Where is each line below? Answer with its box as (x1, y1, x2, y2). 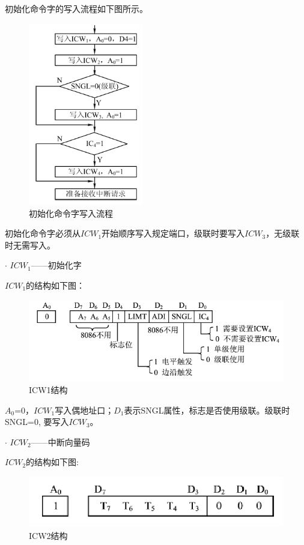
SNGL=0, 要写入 (5, 415, 69, 428)
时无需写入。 (5, 238, 55, 251)
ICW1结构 (29, 383, 68, 396)
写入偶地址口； (55, 403, 114, 416)
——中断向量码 (31, 435, 90, 448)
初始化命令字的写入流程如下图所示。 (5, 2, 148, 14)
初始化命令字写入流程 (29, 206, 113, 219)
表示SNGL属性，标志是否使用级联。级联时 (124, 403, 290, 416)
